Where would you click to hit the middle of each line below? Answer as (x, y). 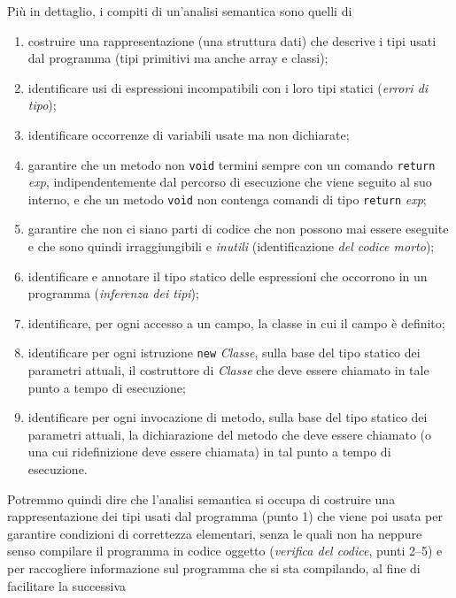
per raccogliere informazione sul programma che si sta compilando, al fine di (214, 568)
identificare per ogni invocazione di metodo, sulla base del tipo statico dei (228, 417)
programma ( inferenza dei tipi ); (113, 293)
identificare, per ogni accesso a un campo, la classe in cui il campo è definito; (236, 322)
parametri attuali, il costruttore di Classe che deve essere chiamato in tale (228, 370)
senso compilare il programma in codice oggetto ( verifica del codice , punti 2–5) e (225, 551)
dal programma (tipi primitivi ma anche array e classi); (178, 58)
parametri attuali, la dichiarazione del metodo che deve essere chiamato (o (230, 434)
